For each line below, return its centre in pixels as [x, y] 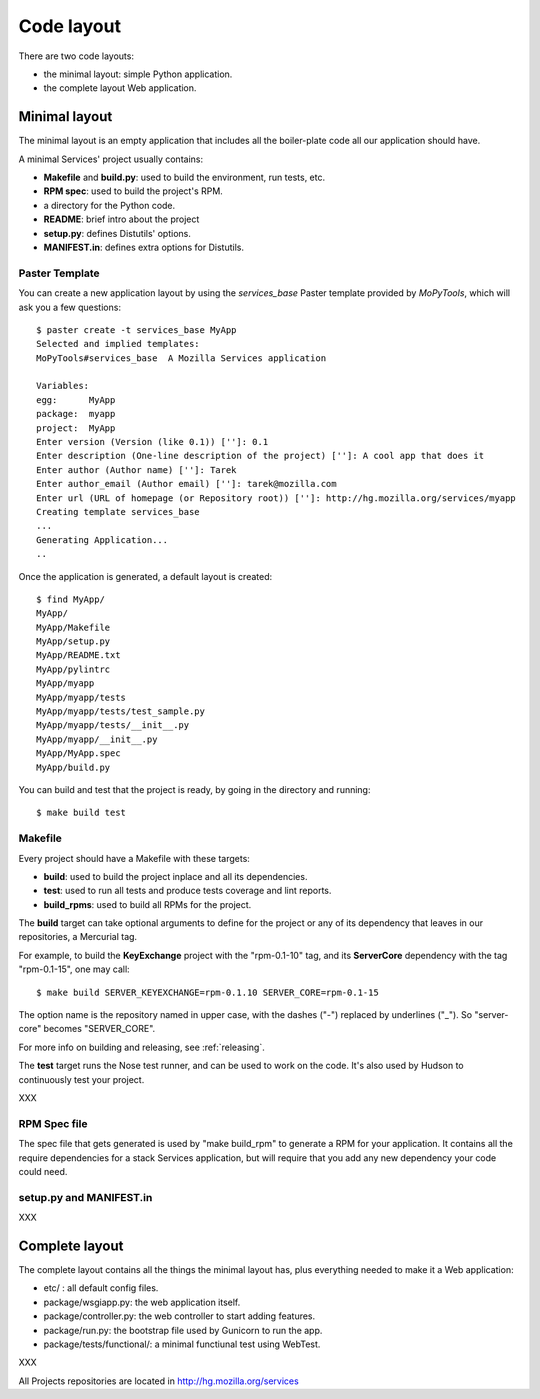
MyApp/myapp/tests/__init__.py [113, 725]
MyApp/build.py [73, 767]
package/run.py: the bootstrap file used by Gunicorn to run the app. [183, 1330]
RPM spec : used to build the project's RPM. [133, 191]
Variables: [63, 386]
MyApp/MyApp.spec [78, 753]
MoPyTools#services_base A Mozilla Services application [181, 358]
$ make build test [81, 813]
